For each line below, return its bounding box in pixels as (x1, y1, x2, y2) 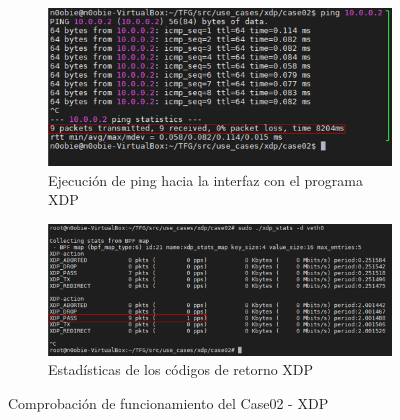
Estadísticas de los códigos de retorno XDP (48, 359, 314, 380)
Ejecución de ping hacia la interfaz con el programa (48, 169, 363, 190)
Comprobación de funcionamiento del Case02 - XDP (8, 392, 329, 413)
